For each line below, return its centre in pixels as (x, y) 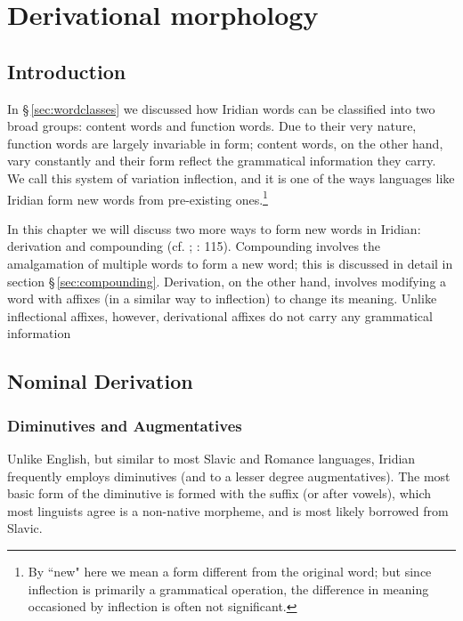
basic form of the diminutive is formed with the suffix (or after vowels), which (219, 493)
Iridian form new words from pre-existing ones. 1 (138, 198)
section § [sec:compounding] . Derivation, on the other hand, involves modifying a (227, 281)
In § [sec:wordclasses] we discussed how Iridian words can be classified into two (221, 108)
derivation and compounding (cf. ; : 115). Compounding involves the (194, 246)
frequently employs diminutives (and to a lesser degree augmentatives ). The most (229, 476)
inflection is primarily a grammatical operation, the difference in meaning (228, 589)
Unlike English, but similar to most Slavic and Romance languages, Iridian (211, 458)
